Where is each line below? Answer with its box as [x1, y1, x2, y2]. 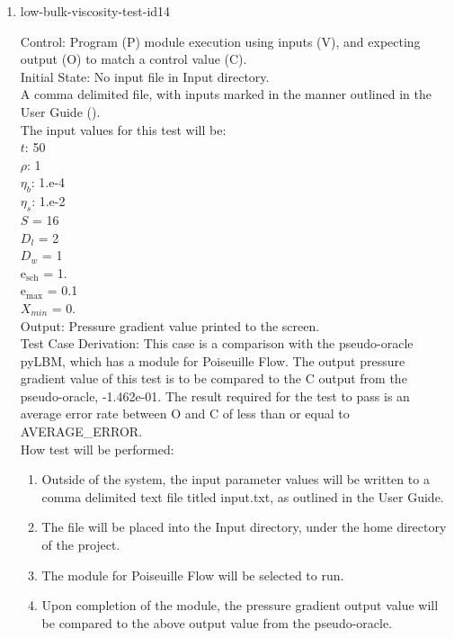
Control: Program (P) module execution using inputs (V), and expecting [20, 31, 421, 50]
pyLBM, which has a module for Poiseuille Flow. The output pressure [20, 351, 405, 370]
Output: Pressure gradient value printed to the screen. [20, 316, 320, 335]
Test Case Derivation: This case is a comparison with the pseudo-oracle [20, 334, 414, 353]
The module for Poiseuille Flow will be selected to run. [41, 565, 344, 584]
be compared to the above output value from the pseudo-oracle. [41, 613, 393, 632]
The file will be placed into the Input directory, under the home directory [41, 517, 447, 536]
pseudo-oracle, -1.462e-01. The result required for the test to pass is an [20, 386, 410, 405]
